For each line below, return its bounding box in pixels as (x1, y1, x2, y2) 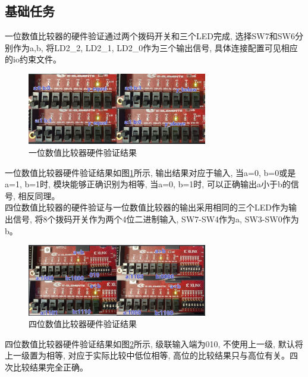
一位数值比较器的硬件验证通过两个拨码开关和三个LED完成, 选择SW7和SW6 (5, 30, 295, 42)
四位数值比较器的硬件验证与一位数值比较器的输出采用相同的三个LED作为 (5, 201, 288, 213)
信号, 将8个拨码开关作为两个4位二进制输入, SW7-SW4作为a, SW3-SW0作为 (12, 213, 299, 225)
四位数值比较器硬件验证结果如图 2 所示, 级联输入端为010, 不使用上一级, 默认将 (5, 337, 303, 350)
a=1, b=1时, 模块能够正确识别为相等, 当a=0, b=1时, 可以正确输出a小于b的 (5, 178, 291, 190)
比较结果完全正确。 (12, 360, 88, 373)
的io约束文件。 (5, 53, 61, 65)
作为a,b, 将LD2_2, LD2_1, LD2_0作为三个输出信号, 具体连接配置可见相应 (12, 41, 298, 54)
